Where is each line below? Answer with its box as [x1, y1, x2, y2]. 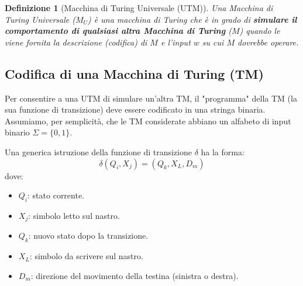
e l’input [160, 36, 191, 48]
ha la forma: [201, 145, 245, 158]
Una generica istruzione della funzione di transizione [5, 145, 192, 158]
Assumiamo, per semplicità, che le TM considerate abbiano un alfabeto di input [5, 114, 291, 127]
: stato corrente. [27, 189, 85, 201]
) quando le [239, 25, 280, 37]
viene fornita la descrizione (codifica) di [5, 36, 147, 48]
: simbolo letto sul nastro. [28, 209, 120, 221]
